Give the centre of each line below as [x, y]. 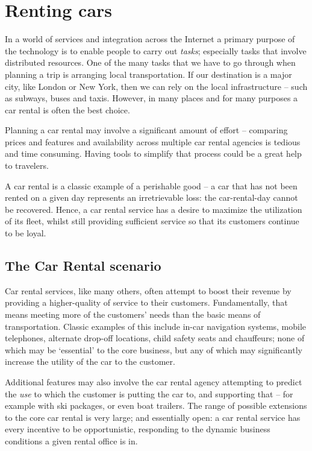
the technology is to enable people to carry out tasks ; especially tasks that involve [156, 50]
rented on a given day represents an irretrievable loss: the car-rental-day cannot [151, 197]
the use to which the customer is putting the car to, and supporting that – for [149, 393]
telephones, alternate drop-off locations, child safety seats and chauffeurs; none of [155, 338]
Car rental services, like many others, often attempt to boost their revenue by [148, 290]
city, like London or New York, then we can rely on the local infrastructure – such [156, 86]
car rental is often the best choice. [67, 109]
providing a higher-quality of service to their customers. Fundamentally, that [146, 302]
